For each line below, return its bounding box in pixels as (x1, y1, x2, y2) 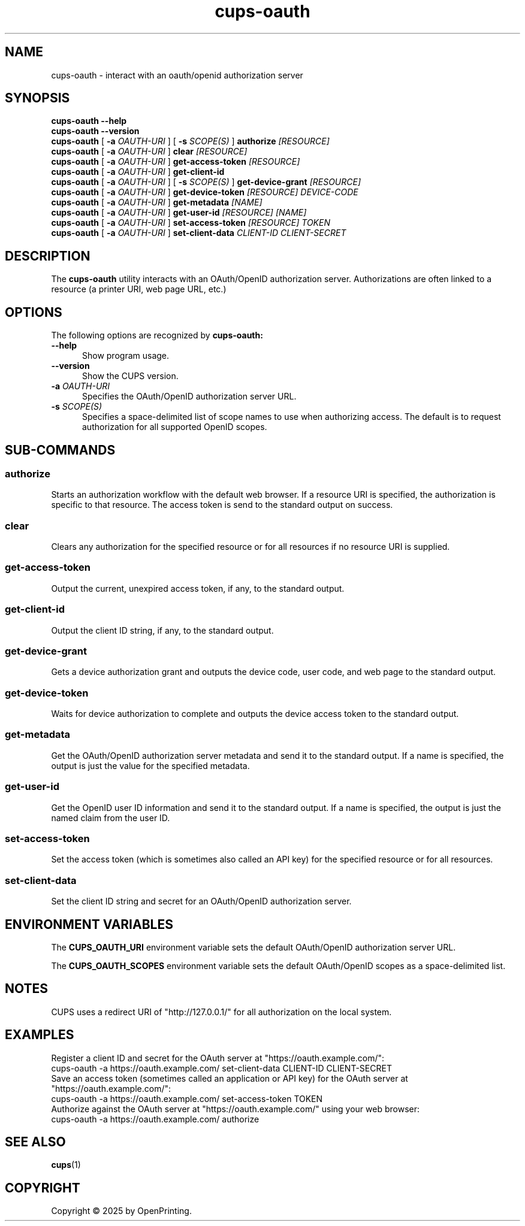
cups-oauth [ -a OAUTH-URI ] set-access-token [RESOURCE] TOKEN (51, 217, 330, 228)
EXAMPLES (5, 1027, 74, 1043)
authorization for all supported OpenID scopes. (82, 422, 267, 432)
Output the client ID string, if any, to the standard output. (51, 625, 274, 635)
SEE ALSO (5, 1134, 66, 1150)
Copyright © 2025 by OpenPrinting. (51, 1206, 192, 1216)
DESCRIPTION (5, 248, 90, 264)
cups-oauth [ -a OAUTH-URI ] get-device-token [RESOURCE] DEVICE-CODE (51, 187, 358, 198)
